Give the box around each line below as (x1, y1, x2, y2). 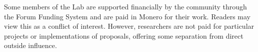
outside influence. (4, 40, 57, 51)
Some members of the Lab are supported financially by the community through (4, 1, 247, 11)
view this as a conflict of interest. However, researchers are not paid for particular (4, 21, 254, 31)
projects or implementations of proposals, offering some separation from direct (4, 30, 243, 41)
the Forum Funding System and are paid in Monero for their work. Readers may (4, 11, 250, 21)
